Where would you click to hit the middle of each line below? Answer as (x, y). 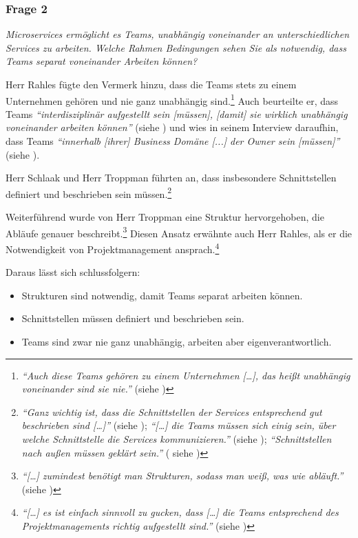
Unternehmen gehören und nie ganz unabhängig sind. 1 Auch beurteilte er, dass (172, 99)
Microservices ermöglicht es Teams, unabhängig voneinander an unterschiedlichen (178, 34)
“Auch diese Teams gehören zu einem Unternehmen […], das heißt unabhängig (186, 375)
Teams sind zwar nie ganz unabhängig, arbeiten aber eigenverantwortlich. (177, 341)
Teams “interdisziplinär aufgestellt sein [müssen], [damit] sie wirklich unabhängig (177, 113)
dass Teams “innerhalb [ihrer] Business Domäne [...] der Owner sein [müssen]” (173, 141)
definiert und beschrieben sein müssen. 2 (89, 192)
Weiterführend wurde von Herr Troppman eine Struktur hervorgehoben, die (165, 217)
